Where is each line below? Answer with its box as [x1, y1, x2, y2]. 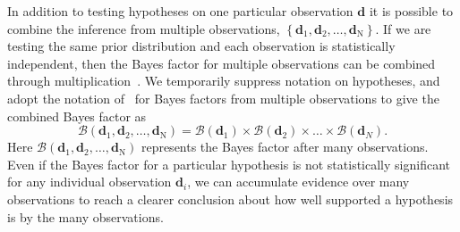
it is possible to [369, 2, 454, 20]
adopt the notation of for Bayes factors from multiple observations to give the [7, 88, 439, 107]
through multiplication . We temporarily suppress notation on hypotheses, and [7, 71, 440, 90]
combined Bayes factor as [7, 106, 147, 125]
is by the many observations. [7, 207, 164, 226]
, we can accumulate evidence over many [187, 172, 410, 191]
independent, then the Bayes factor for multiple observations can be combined [7, 54, 436, 72]
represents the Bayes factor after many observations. [141, 137, 429, 156]
